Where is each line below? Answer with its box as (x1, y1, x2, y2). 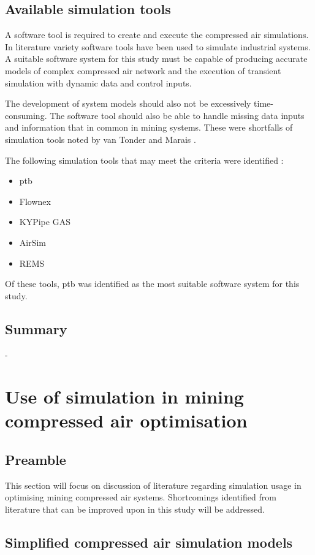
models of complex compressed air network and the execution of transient (5, 64, 281, 77)
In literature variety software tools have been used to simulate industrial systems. (5, 40, 311, 53)
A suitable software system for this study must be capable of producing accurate (5, 52, 308, 65)
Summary (5, 319, 67, 338)
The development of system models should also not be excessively (5, 97, 251, 110)
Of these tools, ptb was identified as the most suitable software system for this (5, 277, 300, 290)
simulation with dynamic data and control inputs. (5, 76, 192, 89)
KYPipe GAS (19, 215, 70, 228)
